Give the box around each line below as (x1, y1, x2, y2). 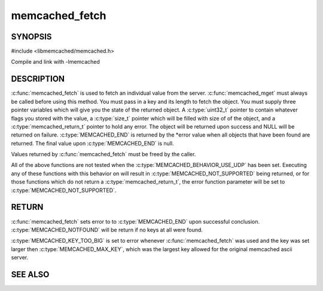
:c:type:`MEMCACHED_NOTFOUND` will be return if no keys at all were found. (11, 226, 203, 233)
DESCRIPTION (11, 74, 65, 84)
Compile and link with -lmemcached (11, 58, 100, 66)
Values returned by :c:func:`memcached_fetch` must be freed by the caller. (11, 151, 196, 158)
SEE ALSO (11, 269, 50, 280)
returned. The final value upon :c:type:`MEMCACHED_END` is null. (11, 140, 174, 147)
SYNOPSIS (11, 32, 52, 42)
